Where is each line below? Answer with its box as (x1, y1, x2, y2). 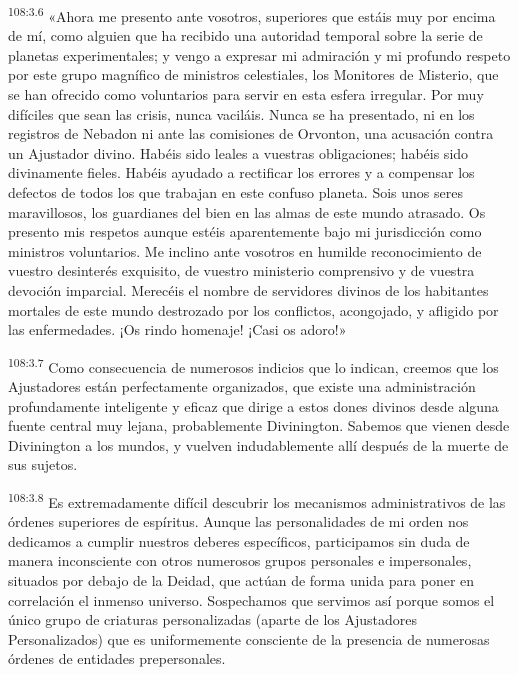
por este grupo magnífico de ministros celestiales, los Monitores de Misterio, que (8, 64, 499, 85)
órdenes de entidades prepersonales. (8, 648, 226, 669)
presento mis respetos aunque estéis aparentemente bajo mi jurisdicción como (8, 221, 482, 242)
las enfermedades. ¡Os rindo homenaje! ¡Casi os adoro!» (8, 319, 347, 340)
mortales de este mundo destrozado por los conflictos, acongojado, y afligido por (8, 299, 499, 320)
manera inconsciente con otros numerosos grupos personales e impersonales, (8, 550, 472, 571)
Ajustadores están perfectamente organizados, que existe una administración (8, 376, 476, 396)
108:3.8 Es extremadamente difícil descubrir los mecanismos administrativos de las (8, 488, 506, 512)
